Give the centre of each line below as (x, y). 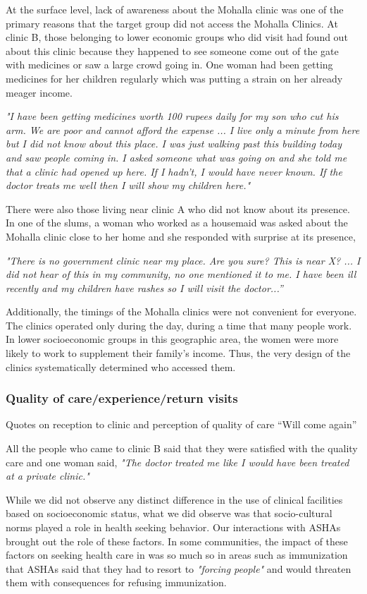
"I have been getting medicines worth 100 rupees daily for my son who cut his (172, 116)
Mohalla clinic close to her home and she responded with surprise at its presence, (181, 236)
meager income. (39, 92)
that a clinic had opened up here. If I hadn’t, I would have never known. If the (174, 171)
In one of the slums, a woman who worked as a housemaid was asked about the (177, 223)
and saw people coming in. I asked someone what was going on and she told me (176, 157)
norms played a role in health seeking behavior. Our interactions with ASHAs (173, 527)
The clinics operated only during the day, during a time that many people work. (179, 325)
